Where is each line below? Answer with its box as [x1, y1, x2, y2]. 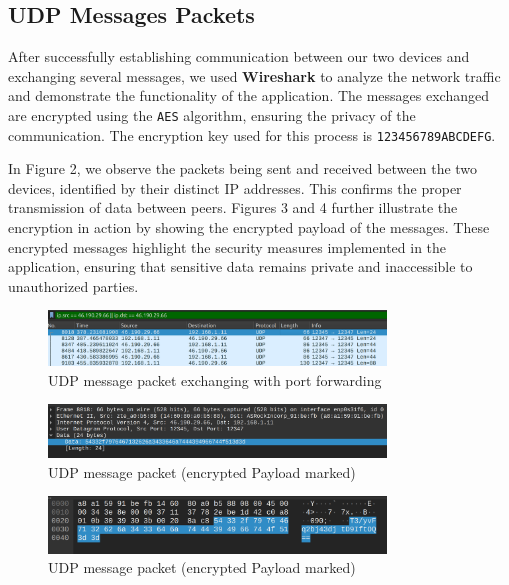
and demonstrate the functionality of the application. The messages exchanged [8, 85, 490, 106]
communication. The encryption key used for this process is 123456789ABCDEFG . [8, 124, 496, 145]
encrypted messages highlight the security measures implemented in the [8, 236, 447, 257]
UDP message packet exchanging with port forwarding [48, 369, 382, 390]
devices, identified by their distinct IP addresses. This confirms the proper [8, 177, 462, 198]
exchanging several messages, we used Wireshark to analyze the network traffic [8, 65, 501, 86]
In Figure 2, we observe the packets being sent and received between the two [8, 158, 478, 179]
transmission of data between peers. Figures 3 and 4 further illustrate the [8, 197, 458, 218]
